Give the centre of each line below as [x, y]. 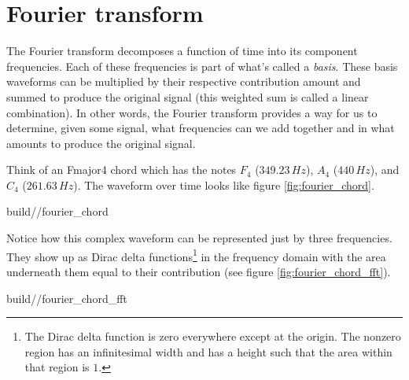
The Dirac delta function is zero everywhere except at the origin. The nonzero [213, 336]
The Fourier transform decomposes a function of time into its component [182, 51]
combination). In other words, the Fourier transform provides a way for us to [192, 112]
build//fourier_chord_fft [67, 298]
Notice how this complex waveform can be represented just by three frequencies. [199, 238]
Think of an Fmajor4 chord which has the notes [122, 170]
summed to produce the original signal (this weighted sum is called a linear [188, 96]
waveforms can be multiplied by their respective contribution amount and [184, 81]
